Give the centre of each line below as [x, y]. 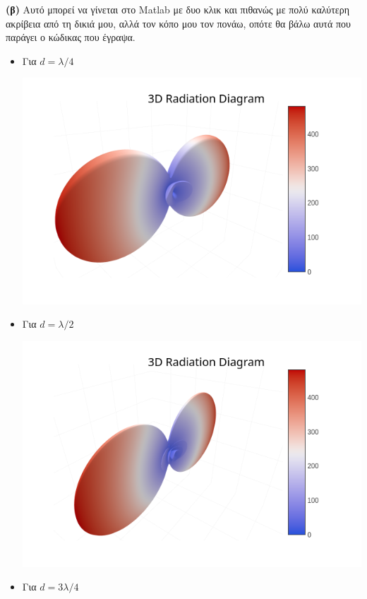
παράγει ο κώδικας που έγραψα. [71, 37]
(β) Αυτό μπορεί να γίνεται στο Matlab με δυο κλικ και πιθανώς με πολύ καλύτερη [178, 9]
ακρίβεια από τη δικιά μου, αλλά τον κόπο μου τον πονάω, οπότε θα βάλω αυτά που [178, 23]
